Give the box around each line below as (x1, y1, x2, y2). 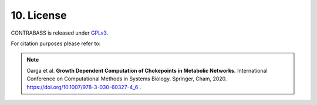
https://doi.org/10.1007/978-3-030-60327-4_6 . (26, 83, 141, 90)
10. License (11, 9, 67, 22)
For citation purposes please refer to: (11, 40, 101, 47)
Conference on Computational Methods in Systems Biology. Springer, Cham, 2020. (26, 75, 227, 82)
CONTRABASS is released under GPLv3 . (11, 29, 109, 36)
